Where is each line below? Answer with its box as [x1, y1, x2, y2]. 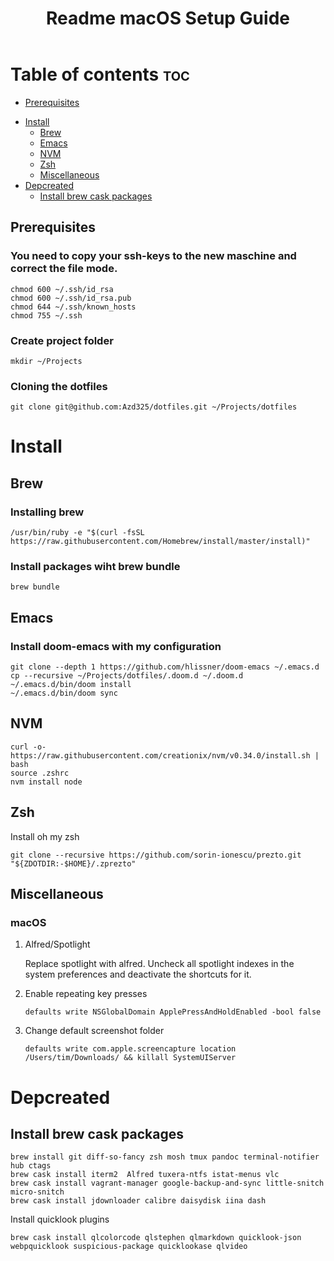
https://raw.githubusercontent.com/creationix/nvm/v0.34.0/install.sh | [10, 750, 320, 761]
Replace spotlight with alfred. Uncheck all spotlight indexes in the [24, 958, 295, 970]
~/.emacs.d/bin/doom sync [10, 688, 118, 699]
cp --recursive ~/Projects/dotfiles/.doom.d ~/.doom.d [10, 671, 244, 681]
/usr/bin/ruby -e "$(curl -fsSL [10, 528, 145, 538]
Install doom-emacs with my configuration [10, 639, 222, 653]
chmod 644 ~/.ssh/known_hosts [10, 302, 137, 312]
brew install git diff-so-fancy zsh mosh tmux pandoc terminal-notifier [10, 1152, 320, 1162]
